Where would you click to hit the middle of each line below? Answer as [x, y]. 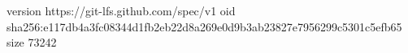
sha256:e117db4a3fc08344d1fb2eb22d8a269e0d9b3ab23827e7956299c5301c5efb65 [204, 26]
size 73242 [32, 42]
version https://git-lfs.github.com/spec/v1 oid [121, 10]
